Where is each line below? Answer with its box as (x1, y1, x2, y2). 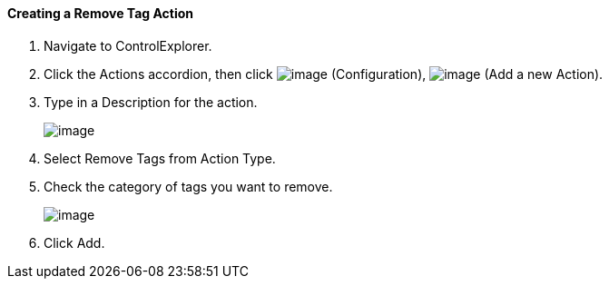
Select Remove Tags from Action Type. (44, 150, 276, 166)
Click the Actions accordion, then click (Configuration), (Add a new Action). (44, 65, 604, 82)
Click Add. (44, 234, 105, 251)
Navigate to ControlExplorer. (44, 37, 212, 54)
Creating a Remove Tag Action (7, 5, 194, 21)
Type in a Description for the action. (44, 94, 258, 110)
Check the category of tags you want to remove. (44, 178, 333, 194)
